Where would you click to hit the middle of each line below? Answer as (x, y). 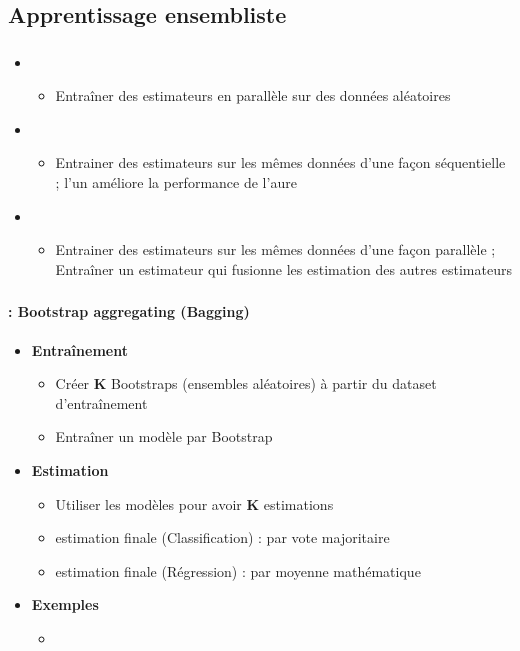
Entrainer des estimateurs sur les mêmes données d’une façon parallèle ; (275, 249)
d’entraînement (101, 402)
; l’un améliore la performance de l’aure (176, 182)
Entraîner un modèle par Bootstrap (164, 436)
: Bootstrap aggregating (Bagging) (129, 311)
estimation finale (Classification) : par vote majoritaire (222, 537)
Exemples (65, 604)
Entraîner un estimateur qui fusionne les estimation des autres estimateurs (283, 268)
